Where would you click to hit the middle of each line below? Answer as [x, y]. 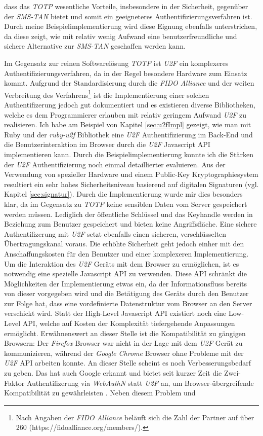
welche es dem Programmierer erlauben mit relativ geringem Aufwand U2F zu [125, 114]
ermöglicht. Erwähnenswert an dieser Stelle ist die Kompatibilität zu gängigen [125, 333]
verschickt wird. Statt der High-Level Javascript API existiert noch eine [115, 313]
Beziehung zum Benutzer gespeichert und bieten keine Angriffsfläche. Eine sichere [130, 224]
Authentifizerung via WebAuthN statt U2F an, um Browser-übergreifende [140, 383]
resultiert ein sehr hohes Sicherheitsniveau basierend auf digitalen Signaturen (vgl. [131, 184]
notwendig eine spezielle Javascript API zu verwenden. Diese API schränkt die [125, 274]
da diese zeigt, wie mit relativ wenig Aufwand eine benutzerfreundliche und [121, 36]
